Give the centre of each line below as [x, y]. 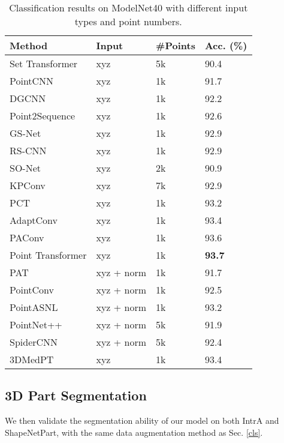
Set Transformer [44, 63]
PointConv [32, 290]
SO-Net [25, 168]
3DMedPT [32, 359]
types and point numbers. [128, 21]
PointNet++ [36, 324]
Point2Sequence [43, 116]
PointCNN [32, 81]
